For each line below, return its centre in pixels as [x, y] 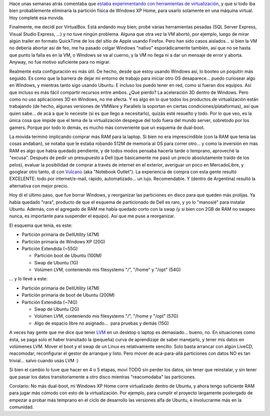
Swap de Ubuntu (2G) [57, 309]
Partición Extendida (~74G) [49, 302]
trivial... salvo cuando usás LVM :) [44, 360]
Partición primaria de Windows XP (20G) [63, 241]
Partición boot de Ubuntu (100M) [68, 255]
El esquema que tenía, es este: [41, 225]
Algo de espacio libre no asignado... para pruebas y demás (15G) [102, 323]
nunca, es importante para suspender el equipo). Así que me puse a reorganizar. [92, 216]
